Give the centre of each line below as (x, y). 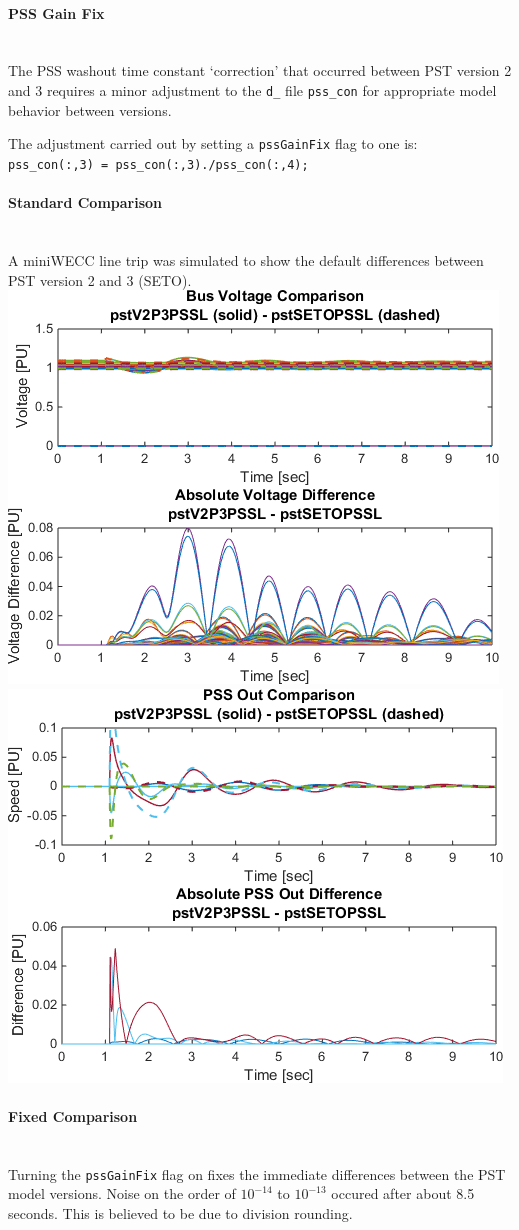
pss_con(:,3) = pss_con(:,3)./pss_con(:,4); (158, 164)
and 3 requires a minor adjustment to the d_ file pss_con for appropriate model (252, 89)
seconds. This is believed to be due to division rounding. (180, 1212)
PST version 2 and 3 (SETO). (100, 279)
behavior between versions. (90, 109)
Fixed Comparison (73, 1115)
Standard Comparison (85, 202)
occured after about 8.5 (403, 1193)
